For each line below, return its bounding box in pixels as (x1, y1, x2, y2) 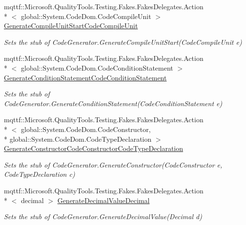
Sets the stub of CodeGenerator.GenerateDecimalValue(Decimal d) (4, 211, 202, 222)
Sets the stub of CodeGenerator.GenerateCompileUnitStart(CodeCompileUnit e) (4, 37, 242, 47)
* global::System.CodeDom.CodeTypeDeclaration (4, 133, 152, 144)
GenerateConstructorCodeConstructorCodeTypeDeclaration (4, 143, 184, 153)
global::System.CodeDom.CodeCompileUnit (20, 11, 151, 21)
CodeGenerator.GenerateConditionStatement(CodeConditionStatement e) (4, 98, 223, 108)
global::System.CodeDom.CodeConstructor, (20, 124, 151, 134)
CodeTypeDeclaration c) (4, 169, 75, 179)
